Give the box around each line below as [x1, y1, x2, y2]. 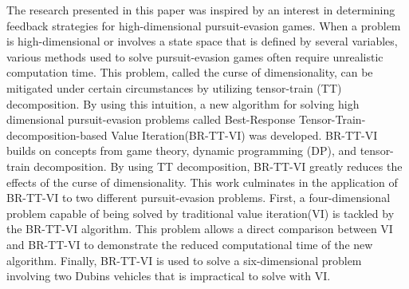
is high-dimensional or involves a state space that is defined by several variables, [6, 33, 398, 49]
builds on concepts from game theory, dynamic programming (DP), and [6, 142, 357, 159]
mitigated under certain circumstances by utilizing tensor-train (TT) [6, 79, 342, 96]
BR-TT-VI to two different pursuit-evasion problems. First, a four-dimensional [6, 189, 391, 206]
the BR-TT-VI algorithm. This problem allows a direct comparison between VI [6, 220, 393, 237]
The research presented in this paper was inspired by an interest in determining [6, 2, 395, 18]
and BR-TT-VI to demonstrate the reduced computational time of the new [6, 236, 373, 252]
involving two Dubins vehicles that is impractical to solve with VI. [6, 267, 331, 284]
